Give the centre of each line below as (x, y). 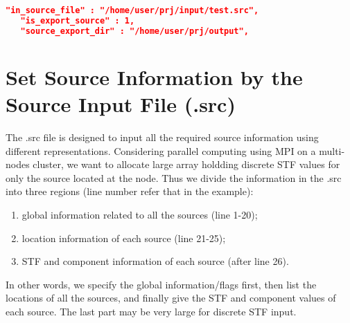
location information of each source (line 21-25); (124, 238)
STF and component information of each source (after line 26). (155, 261)
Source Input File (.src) (121, 104)
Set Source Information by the (154, 76)
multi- (332, 150)
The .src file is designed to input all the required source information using (162, 137)
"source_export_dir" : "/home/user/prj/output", (134, 31)
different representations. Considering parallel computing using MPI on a (161, 150)
